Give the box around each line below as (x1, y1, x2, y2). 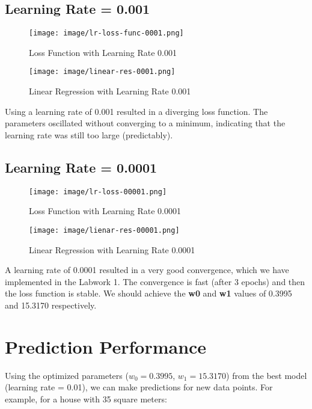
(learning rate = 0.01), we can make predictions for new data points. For (5, 381, 273, 393)
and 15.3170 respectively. (5, 298, 97, 311)
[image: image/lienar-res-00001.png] (29, 226, 180, 235)
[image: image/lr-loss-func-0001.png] (29, 29, 184, 38)
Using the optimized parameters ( (5, 369, 129, 381)
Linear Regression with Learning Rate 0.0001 (29, 243, 195, 256)
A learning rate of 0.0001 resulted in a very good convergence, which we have (5, 263, 289, 276)
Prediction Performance (5, 334, 207, 358)
